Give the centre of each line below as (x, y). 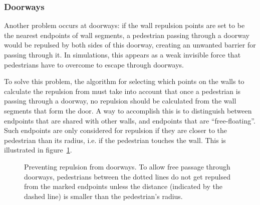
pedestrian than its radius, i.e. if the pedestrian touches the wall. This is (115, 140)
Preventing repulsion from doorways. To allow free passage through (127, 166)
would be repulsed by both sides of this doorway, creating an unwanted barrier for (130, 45)
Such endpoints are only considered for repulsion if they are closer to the (116, 130)
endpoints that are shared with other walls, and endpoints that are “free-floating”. (130, 120)
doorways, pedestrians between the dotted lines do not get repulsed (127, 176)
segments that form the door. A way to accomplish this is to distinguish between (128, 110)
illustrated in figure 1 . (38, 150)
